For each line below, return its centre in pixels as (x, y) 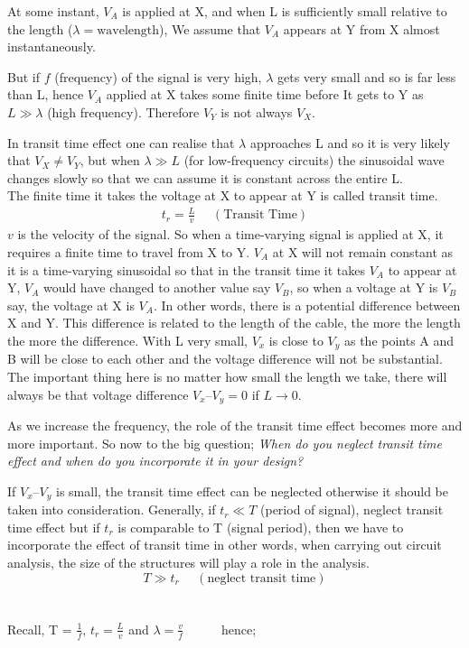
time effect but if (54, 527)
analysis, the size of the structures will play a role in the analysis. (188, 562)
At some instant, (53, 11)
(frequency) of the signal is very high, (158, 76)
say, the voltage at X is (71, 305)
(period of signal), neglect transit (352, 509)
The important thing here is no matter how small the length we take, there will (227, 376)
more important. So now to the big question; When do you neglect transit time (225, 443)
